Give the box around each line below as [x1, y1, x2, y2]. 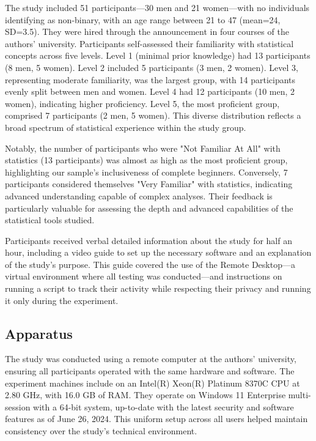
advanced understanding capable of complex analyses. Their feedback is [5, 189, 273, 202]
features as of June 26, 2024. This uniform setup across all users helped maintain [5, 412, 308, 425]
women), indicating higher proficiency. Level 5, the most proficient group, [5, 97, 280, 109]
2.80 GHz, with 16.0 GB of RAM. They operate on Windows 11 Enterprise [5, 388, 286, 401]
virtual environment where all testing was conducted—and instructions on [5, 270, 282, 283]
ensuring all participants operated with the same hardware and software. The [5, 365, 295, 377]
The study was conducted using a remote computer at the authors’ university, [5, 352, 296, 365]
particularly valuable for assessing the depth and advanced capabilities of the [5, 201, 293, 214]
